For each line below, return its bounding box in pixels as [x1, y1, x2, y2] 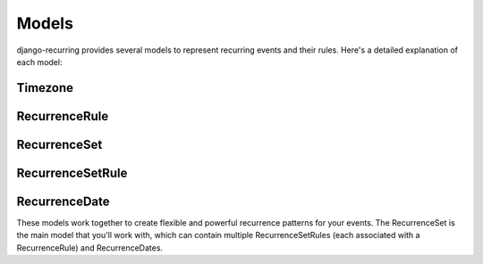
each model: [16, 56, 63, 67]
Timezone [16, 80, 74, 95]
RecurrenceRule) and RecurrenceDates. [16, 242, 164, 253]
